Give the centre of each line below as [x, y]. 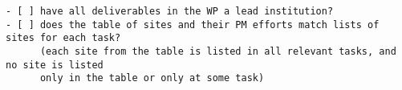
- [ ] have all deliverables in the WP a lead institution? [170, 11]
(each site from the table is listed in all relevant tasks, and [218, 51]
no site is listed [55, 65]
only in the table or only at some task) [152, 78]
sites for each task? [63, 38]
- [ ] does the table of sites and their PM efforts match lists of [193, 25]
